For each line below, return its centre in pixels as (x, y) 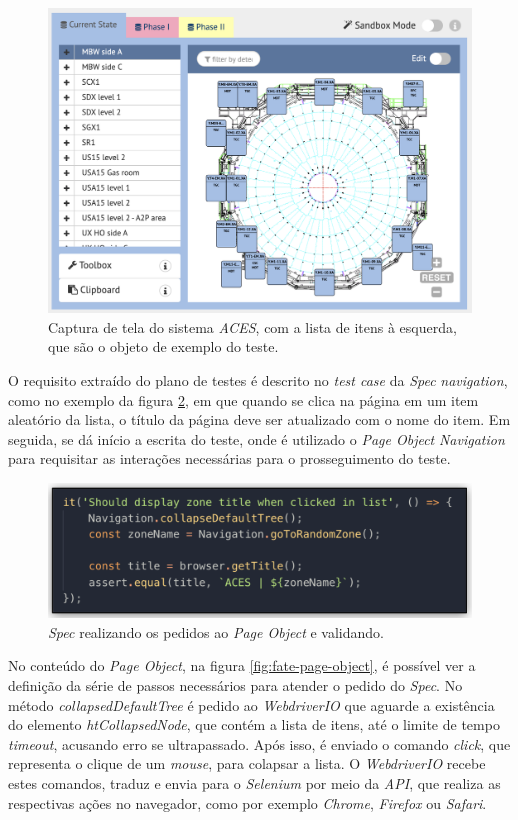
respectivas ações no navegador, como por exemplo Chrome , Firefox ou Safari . (247, 802)
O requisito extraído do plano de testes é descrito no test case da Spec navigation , (258, 379)
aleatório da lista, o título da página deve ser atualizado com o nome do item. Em (259, 419)
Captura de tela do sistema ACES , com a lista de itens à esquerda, (252, 326)
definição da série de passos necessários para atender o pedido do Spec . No (235, 685)
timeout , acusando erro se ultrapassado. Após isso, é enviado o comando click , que (259, 743)
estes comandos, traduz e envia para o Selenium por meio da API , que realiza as (254, 783)
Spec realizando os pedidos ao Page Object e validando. (216, 631)
